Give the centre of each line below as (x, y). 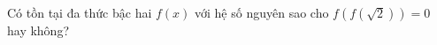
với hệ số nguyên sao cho (262, 12)
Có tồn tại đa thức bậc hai (80, 12)
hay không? (38, 30)
